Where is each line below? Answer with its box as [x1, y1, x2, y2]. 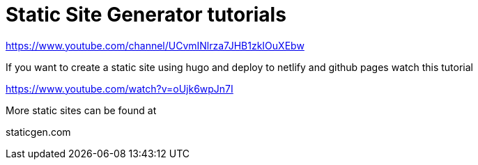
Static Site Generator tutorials [6, 3, 286, 26]
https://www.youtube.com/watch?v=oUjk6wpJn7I [6, 82, 233, 95]
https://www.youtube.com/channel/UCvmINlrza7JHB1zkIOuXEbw [6, 39, 304, 52]
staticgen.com [6, 125, 71, 138]
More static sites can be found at [6, 104, 157, 116]
